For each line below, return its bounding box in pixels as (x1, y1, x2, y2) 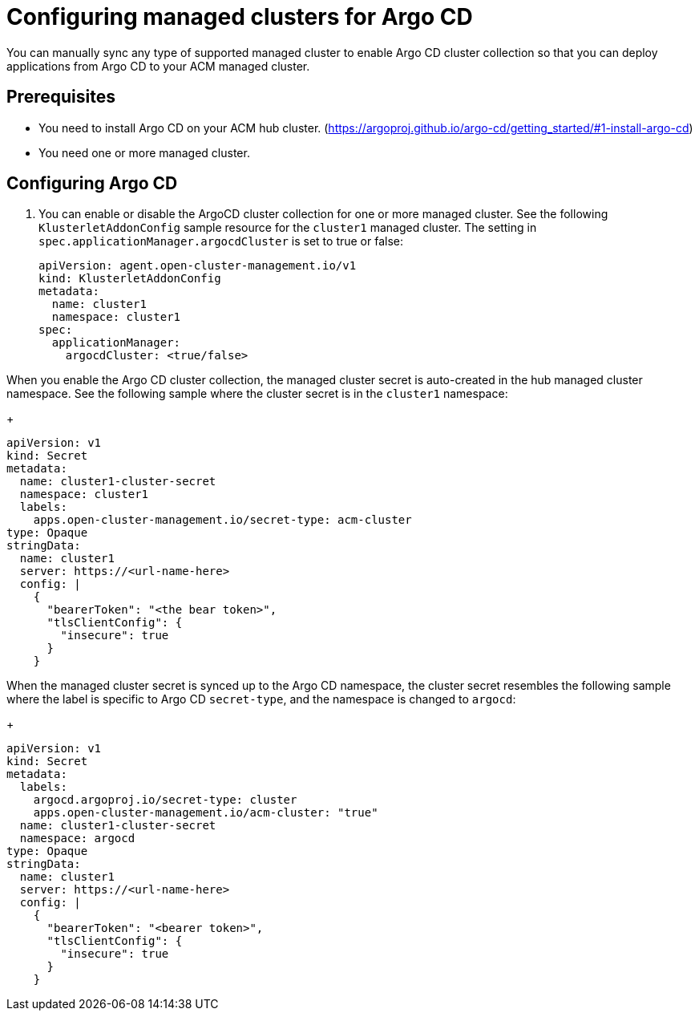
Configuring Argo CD (6, 173, 178, 194)
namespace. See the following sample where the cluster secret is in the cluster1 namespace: (6, 387, 508, 401)
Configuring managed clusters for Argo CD (6, 3, 473, 30)
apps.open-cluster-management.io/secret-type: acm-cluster (33, 513, 412, 527)
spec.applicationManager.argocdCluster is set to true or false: (38, 234, 404, 249)
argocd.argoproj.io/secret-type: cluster (33, 793, 297, 807)
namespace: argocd (19, 832, 135, 845)
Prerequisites (6, 87, 115, 107)
